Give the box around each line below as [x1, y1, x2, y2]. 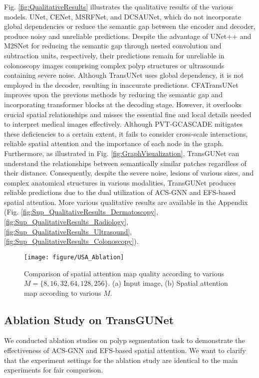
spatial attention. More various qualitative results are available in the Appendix [4, 196, 248, 207]
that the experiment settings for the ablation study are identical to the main [4, 355, 238, 365]
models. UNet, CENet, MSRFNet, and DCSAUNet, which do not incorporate [4, 11, 241, 21]
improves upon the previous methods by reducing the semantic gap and [4, 89, 223, 100]
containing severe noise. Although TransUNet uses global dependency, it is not [4, 70, 244, 80]
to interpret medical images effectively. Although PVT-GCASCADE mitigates [4, 119, 243, 129]
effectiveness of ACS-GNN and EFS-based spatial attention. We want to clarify [4, 345, 246, 356]
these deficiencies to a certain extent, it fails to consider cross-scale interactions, [4, 128, 248, 139]
